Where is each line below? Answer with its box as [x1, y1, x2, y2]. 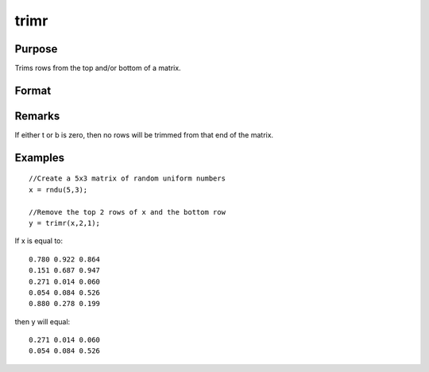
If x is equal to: [14, 236, 64, 246]
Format [14, 83, 52, 97]
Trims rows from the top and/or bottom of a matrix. [14, 64, 182, 73]
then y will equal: [14, 316, 71, 326]
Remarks [14, 109, 60, 122]
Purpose [14, 42, 58, 56]
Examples [14, 151, 65, 165]
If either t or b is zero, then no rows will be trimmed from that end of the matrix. [14, 130, 274, 139]
